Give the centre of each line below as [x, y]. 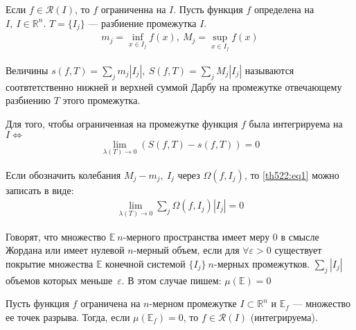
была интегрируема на [296, 123]
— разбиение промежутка [142, 23]
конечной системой [145, 263]
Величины [27, 70]
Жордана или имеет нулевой [65, 250]
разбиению [28, 100]
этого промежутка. [101, 100]
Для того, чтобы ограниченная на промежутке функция [122, 123]
